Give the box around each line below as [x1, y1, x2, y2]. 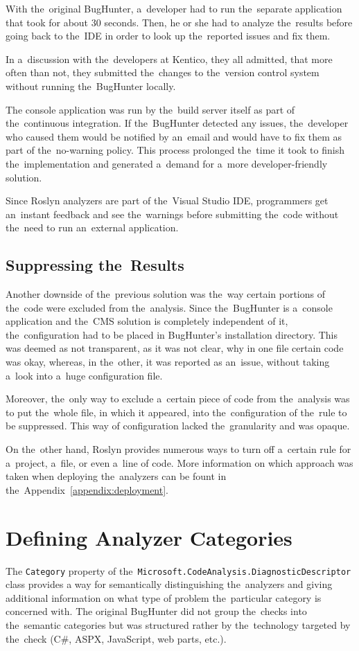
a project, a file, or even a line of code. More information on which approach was [6, 455, 353, 470]
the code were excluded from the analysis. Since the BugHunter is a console [6, 300, 333, 314]
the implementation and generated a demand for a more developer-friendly [6, 156, 328, 170]
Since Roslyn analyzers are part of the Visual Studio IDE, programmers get [6, 193, 329, 208]
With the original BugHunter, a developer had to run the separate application [6, 1, 342, 15]
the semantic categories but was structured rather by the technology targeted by [6, 617, 351, 632]
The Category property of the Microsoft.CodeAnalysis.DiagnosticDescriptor [6, 563, 351, 578]
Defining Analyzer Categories [6, 523, 292, 551]
